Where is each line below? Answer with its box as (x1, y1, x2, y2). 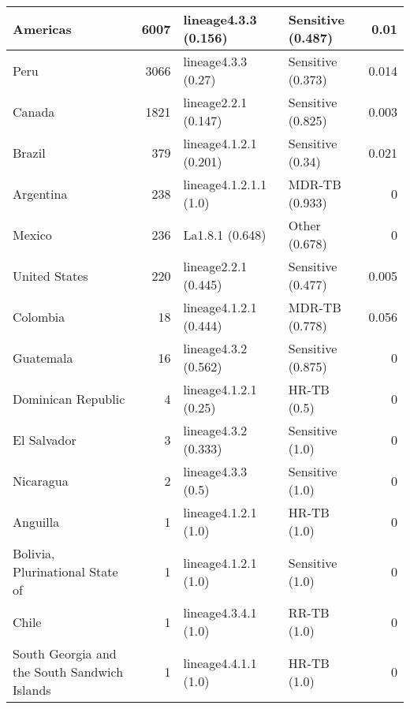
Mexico (13, 225, 52, 244)
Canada (13, 102, 55, 121)
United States (13, 266, 88, 285)
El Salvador (13, 430, 76, 449)
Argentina (13, 184, 68, 203)
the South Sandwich (13, 662, 124, 681)
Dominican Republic (13, 389, 125, 408)
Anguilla (13, 512, 60, 531)
